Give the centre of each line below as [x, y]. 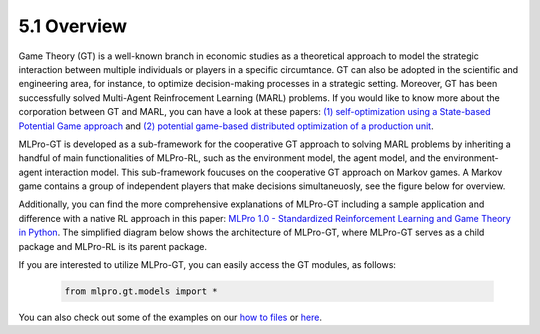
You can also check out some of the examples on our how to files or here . [170, 317]
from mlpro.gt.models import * [141, 291]
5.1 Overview [73, 26]
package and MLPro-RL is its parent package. [113, 246]
